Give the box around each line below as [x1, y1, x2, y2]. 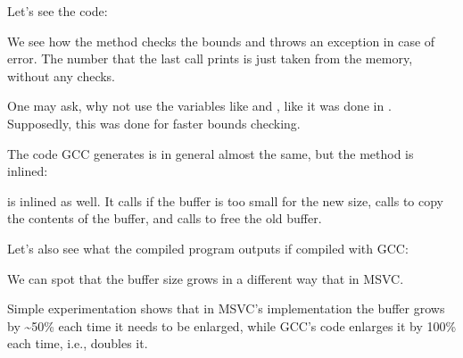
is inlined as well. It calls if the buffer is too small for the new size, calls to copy [7, 191, 443, 210]
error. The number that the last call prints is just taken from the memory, [7, 49, 413, 68]
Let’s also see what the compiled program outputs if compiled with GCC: [7, 238, 409, 257]
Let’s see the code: [7, 2, 108, 20]
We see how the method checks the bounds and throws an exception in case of [7, 31, 435, 50]
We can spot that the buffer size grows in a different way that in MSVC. [7, 269, 404, 287]
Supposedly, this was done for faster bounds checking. [7, 113, 301, 132]
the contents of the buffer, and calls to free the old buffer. [7, 209, 322, 228]
